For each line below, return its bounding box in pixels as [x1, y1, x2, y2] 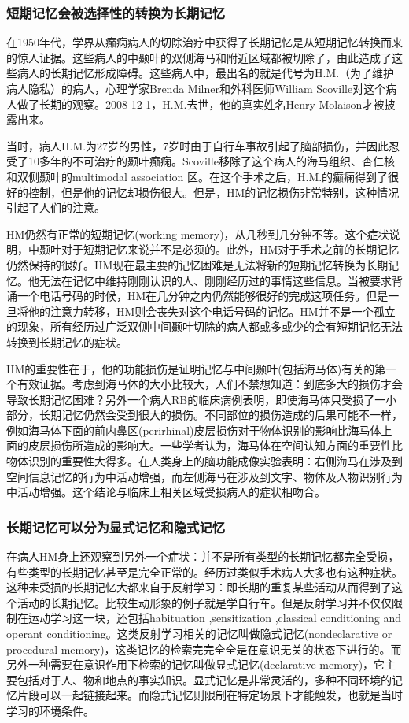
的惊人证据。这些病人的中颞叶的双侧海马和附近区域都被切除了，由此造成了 [6, 49, 392, 65]
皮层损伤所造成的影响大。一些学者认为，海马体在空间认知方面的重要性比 [28, 437, 403, 454]
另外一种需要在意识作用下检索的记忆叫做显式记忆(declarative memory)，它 [6, 656, 385, 673]
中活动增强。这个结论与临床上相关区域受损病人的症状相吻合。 [6, 484, 326, 500]
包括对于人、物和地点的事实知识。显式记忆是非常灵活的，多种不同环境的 [17, 671, 392, 688]
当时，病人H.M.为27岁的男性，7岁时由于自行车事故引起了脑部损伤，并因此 [6, 137, 389, 154]
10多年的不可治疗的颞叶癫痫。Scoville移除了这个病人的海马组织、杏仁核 [28, 153, 395, 169]
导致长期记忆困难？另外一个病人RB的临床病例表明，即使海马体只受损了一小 [6, 391, 397, 407]
